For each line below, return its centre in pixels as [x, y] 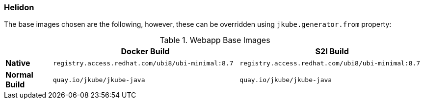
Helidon [19, 7]
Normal [19, 75]
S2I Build [332, 51]
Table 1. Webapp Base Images [215, 40]
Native [18, 63]
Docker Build [145, 51]
